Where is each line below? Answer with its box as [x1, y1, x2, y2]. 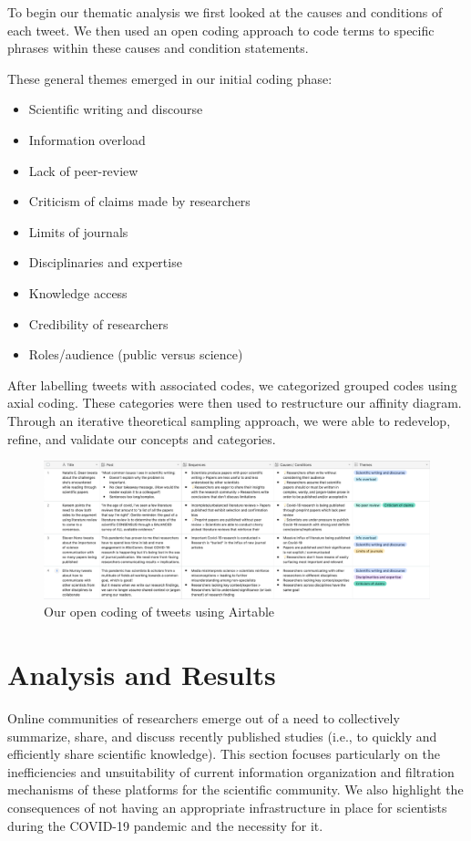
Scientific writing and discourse [28, 99, 203, 119]
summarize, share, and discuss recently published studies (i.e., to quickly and [7, 726, 437, 745]
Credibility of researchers [28, 314, 169, 333]
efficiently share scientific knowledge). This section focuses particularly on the [7, 744, 440, 763]
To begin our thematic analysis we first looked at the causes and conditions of [7, 3, 443, 21]
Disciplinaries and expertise [28, 253, 182, 272]
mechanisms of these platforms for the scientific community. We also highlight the [7, 780, 464, 799]
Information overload [28, 130, 146, 149]
